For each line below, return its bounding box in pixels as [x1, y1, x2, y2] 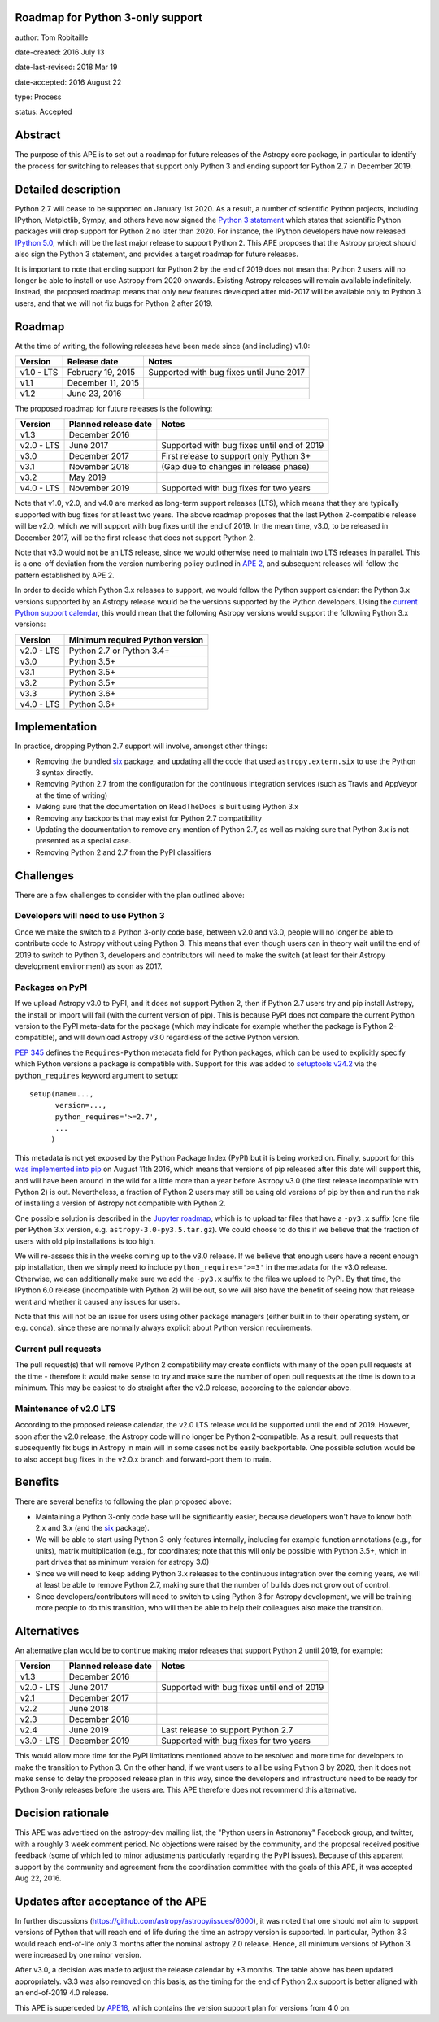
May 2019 [68, 472, 106, 483]
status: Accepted [15, 107, 72, 117]
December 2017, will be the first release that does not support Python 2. [15, 533, 256, 543]
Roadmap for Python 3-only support [15, 11, 202, 24]
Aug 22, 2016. [15, 1873, 62, 1883]
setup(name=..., [29, 1089, 94, 1098]
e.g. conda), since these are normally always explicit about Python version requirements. [15, 1323, 313, 1333]
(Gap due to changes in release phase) [161, 461, 311, 473]
